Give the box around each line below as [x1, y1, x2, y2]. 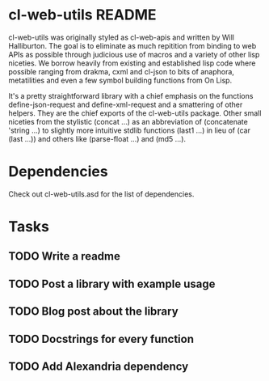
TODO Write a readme [8, 249, 121, 264]
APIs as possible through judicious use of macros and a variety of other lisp [8, 49, 260, 59]
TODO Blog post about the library [8, 305, 179, 319]
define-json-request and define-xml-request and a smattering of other [8, 99, 243, 109]
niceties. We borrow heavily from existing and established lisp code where [8, 58, 256, 68]
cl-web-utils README [8, 6, 157, 24]
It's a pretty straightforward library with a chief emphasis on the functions [8, 91, 254, 100]
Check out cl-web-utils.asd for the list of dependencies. [8, 188, 195, 199]
